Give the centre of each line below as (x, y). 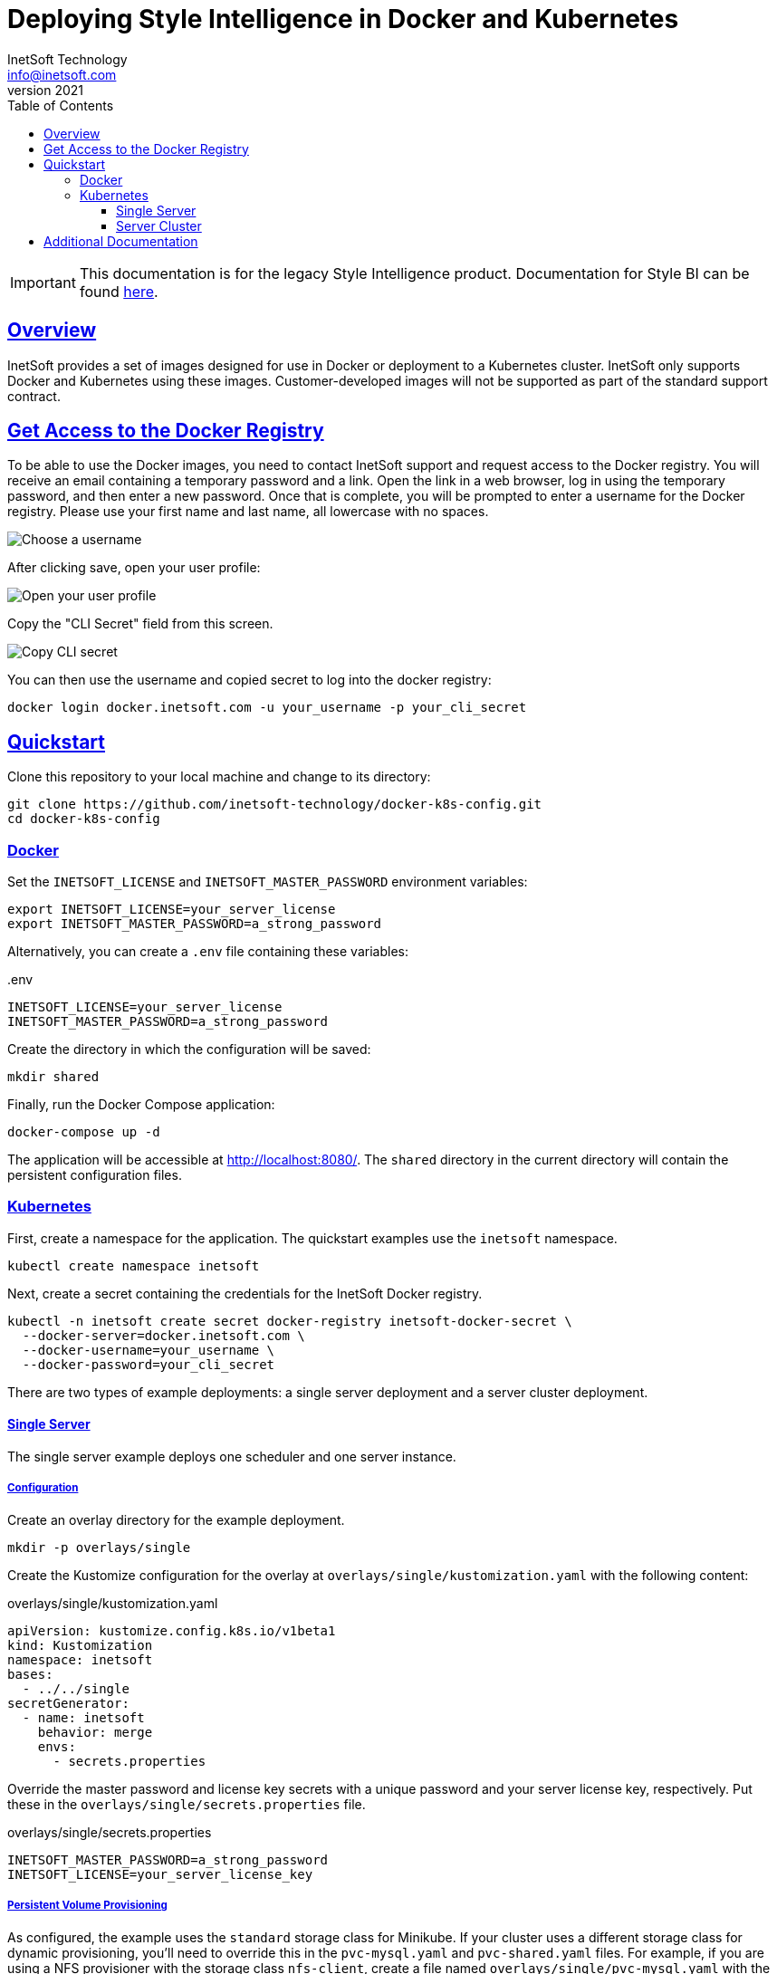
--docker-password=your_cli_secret (149, 1364)
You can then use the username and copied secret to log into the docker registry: (249, 680)
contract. (34, 396)
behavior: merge (95, 1732)
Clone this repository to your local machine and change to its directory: (219, 777)
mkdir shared (53, 1077)
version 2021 (46, 90)
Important (43, 282)
